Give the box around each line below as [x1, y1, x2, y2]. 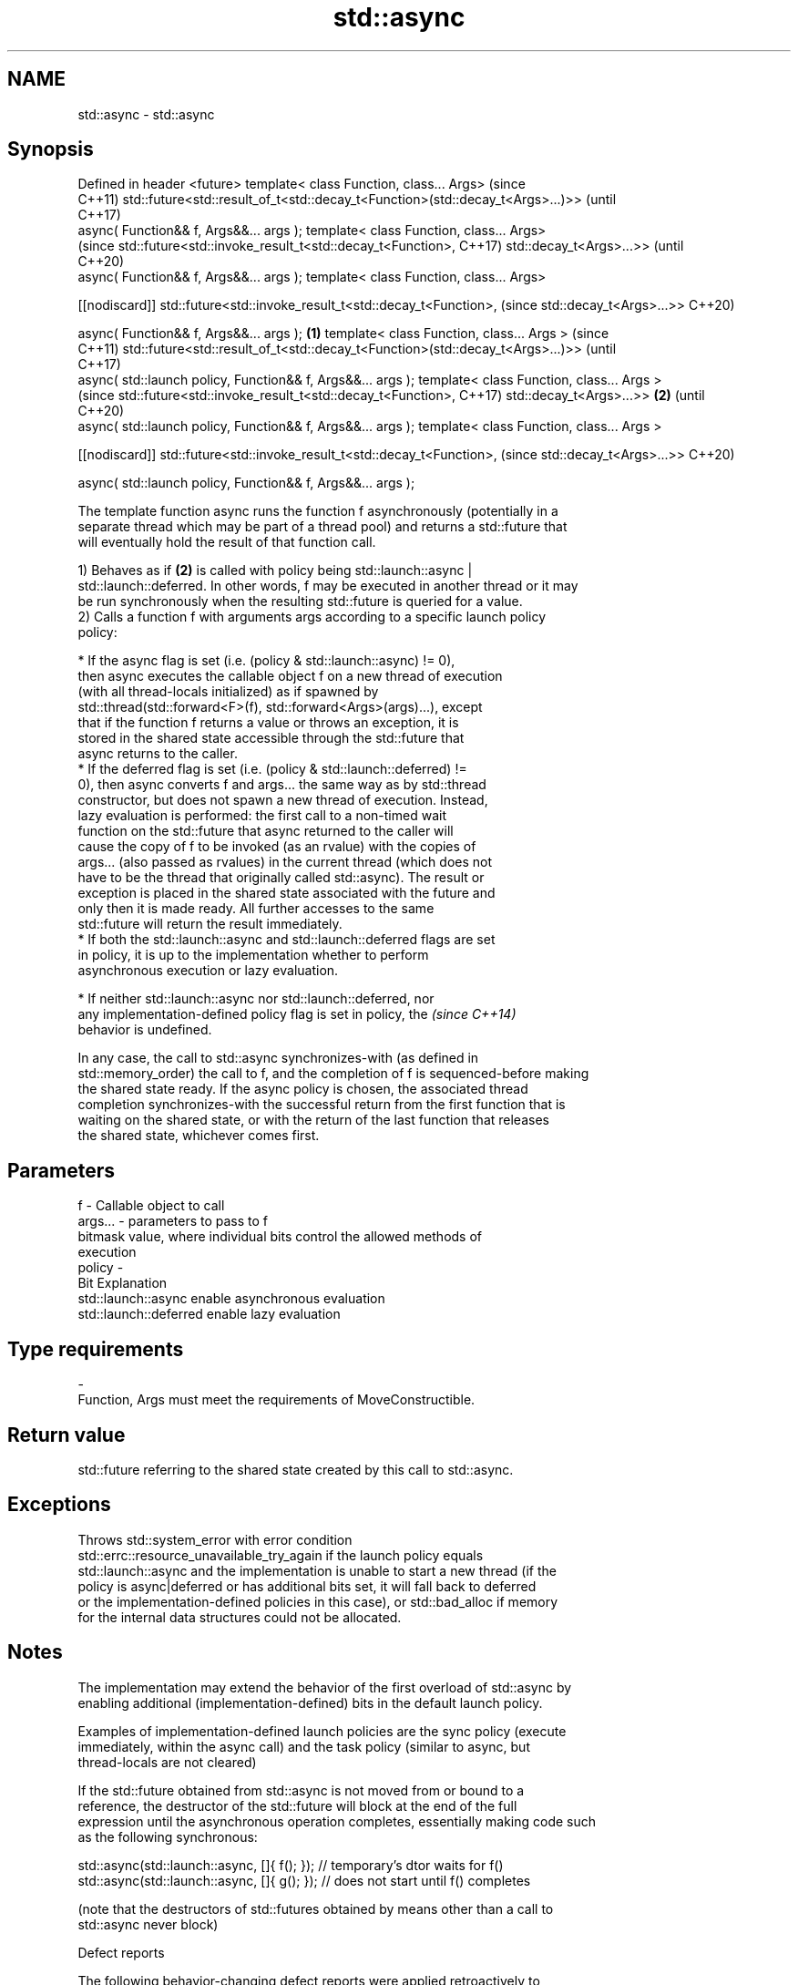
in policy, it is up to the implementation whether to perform [77, 947, 429, 963]
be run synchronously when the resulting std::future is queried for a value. [77, 593, 523, 610]
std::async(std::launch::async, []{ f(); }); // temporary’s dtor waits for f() [77, 1856, 504, 1873]
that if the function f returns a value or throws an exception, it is [77, 715, 459, 731]
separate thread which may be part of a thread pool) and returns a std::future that [77, 519, 568, 535]
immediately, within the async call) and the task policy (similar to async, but [77, 1738, 530, 1754]
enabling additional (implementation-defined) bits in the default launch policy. [77, 1694, 543, 1711]
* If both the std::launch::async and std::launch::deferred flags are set [77, 931, 496, 948]
